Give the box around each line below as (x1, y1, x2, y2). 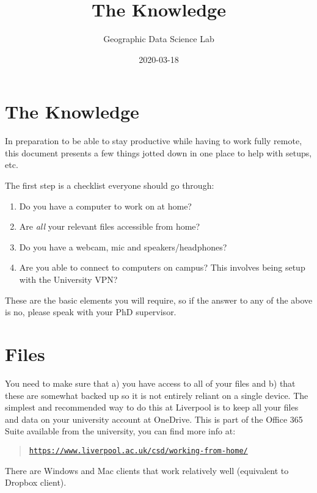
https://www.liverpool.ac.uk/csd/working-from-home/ (29, 446, 248, 455)
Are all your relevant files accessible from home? (19, 220, 200, 233)
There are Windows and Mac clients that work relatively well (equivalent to (5, 464, 289, 477)
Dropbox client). (5, 476, 67, 489)
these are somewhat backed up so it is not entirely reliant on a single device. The (5, 389, 308, 401)
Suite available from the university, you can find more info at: (5, 425, 236, 437)
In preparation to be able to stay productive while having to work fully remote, (5, 134, 302, 147)
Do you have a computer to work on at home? (19, 199, 192, 212)
